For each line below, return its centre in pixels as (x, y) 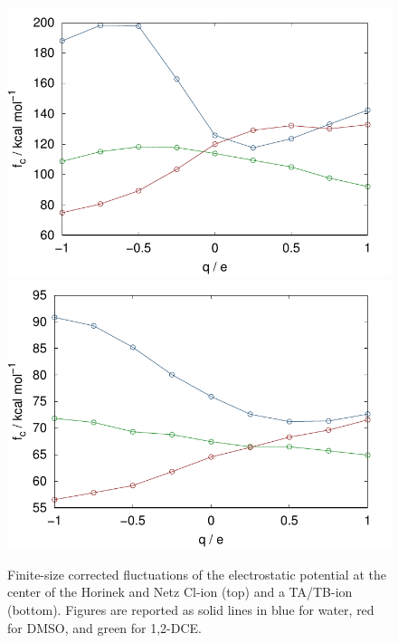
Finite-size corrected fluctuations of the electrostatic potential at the (197, 574)
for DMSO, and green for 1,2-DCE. (105, 627)
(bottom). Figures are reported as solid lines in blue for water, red (191, 609)
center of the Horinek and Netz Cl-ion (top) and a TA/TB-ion (180, 592)
